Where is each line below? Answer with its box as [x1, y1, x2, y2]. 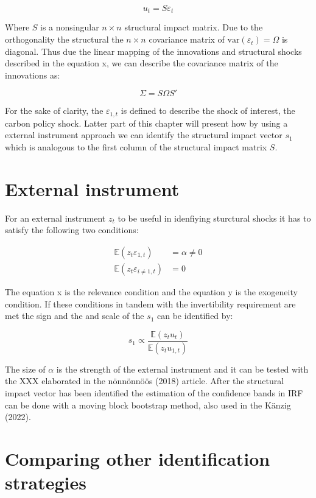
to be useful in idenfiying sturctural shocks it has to [118, 211, 311, 224]
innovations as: [5, 68, 60, 81]
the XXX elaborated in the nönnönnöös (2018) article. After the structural [5, 374, 284, 387]
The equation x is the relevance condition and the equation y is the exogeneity [5, 286, 298, 298]
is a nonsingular [40, 21, 99, 33]
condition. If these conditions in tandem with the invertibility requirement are [5, 297, 296, 310]
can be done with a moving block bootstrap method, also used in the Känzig [5, 398, 291, 411]
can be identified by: [157, 309, 233, 322]
